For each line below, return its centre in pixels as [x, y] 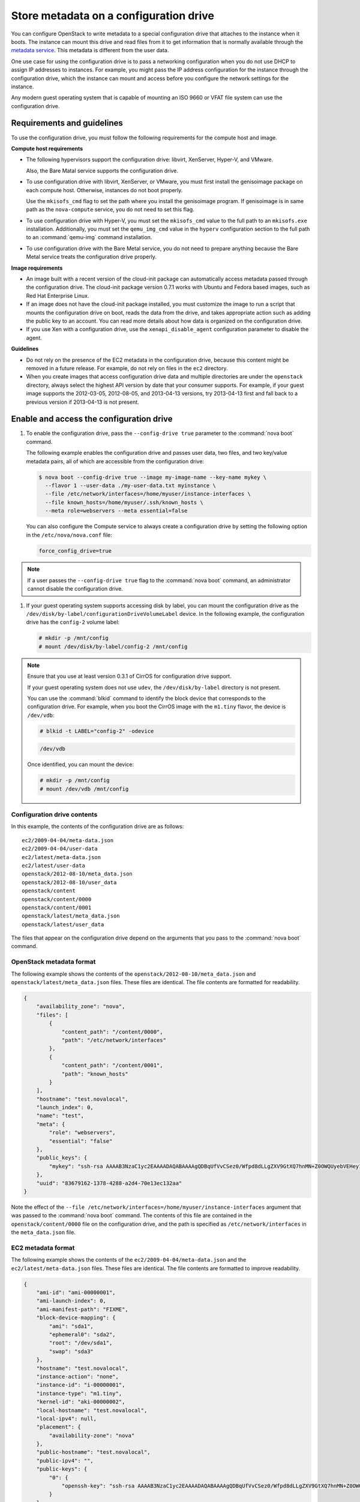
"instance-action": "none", [78, 1376]
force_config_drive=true [75, 551]
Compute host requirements [47, 148]
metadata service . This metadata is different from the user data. [90, 50]
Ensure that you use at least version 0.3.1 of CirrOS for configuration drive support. [129, 677]
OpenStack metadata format [53, 962]
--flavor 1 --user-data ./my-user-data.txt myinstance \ [130, 485]
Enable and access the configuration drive [92, 419]
